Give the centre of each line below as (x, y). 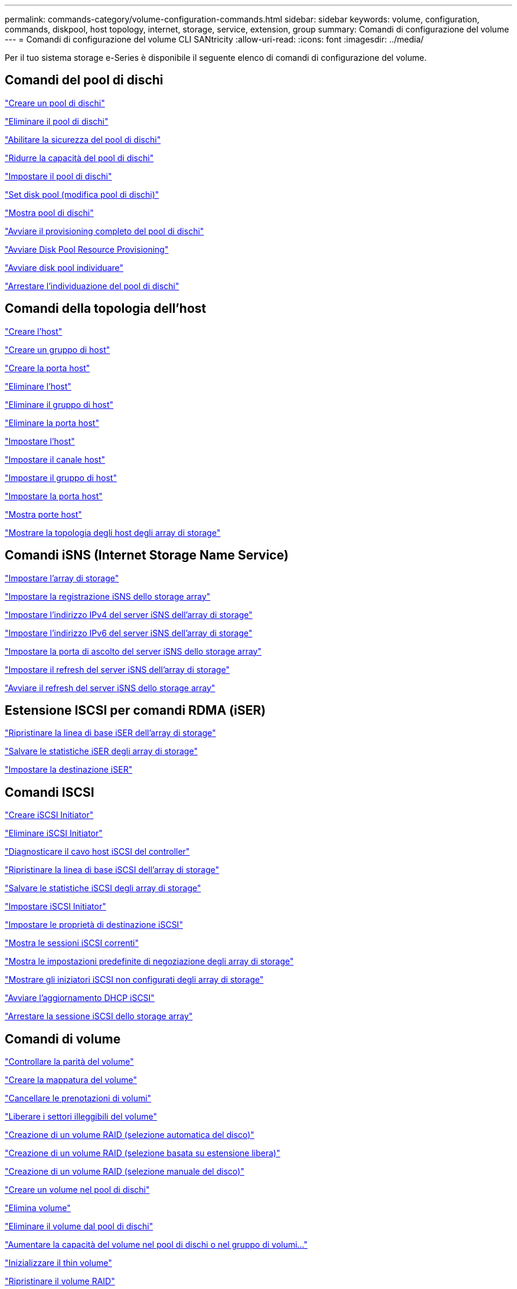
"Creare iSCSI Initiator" (49, 815)
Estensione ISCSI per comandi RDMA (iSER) (135, 710)
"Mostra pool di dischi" (49, 212)
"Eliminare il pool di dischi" (57, 121)
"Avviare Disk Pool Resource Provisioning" (87, 249)
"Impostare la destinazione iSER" (69, 770)
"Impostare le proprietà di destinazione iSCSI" (94, 925)
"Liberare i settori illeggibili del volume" (81, 1117)
